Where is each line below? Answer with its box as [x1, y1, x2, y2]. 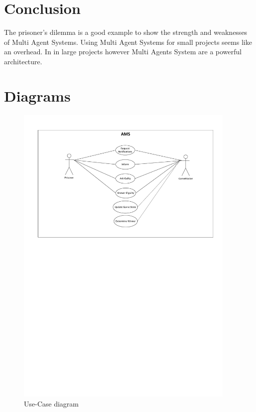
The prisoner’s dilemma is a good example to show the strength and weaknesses [4, 27, 248, 37]
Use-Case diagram [24, 398, 79, 409]
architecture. [4, 56, 42, 66]
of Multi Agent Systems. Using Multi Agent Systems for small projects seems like [4, 36, 252, 47]
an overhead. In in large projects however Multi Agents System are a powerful [4, 46, 242, 57]
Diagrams [4, 85, 71, 106]
